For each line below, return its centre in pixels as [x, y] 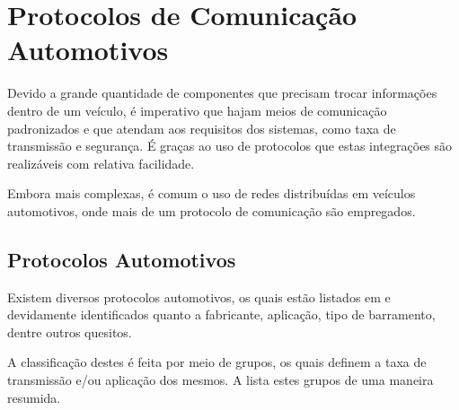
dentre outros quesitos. [70, 331]
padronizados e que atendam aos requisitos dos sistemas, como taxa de [202, 128]
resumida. [34, 397]
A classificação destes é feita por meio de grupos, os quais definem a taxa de [217, 362]
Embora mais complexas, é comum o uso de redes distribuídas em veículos [212, 193]
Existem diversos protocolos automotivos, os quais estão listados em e [199, 297]
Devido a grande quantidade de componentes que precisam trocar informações [222, 93]
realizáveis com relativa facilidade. [101, 163]
